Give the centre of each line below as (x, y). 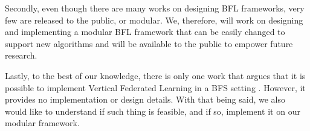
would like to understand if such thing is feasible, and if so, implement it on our (153, 111)
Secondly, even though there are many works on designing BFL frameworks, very (155, 8)
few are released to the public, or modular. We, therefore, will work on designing (154, 20)
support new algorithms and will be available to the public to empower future (149, 43)
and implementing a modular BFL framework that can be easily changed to (145, 32)
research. (21, 55)
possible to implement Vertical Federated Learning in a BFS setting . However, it (155, 87)
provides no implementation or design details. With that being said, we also (145, 99)
